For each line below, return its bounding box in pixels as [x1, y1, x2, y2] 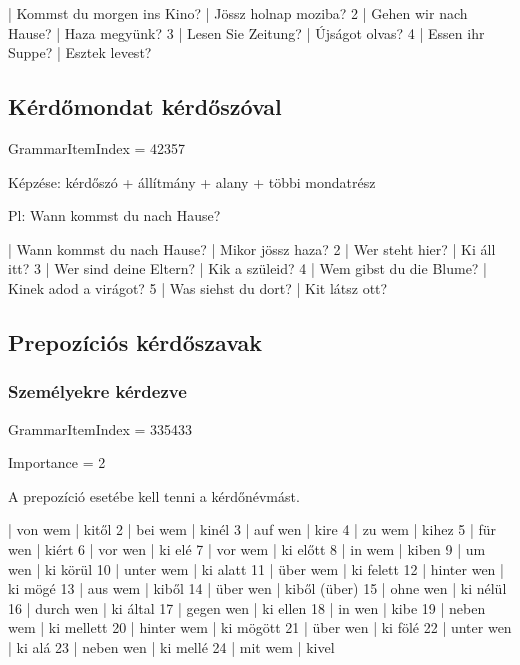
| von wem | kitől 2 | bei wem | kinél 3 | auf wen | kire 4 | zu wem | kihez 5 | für [8, 519, 497, 540]
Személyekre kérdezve [8, 379, 187, 404]
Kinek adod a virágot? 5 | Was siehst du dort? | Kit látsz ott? [8, 277, 388, 298]
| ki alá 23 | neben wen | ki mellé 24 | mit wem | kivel [8, 636, 335, 657]
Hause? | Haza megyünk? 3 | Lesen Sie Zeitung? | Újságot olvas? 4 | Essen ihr [8, 22, 485, 43]
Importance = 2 [8, 452, 106, 473]
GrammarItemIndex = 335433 [8, 418, 193, 439]
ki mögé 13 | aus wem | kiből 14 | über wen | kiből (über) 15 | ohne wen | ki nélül [8, 578, 507, 599]
